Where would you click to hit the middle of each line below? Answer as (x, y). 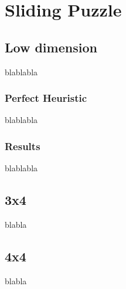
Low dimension (51, 47)
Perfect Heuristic (46, 98)
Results (23, 146)
